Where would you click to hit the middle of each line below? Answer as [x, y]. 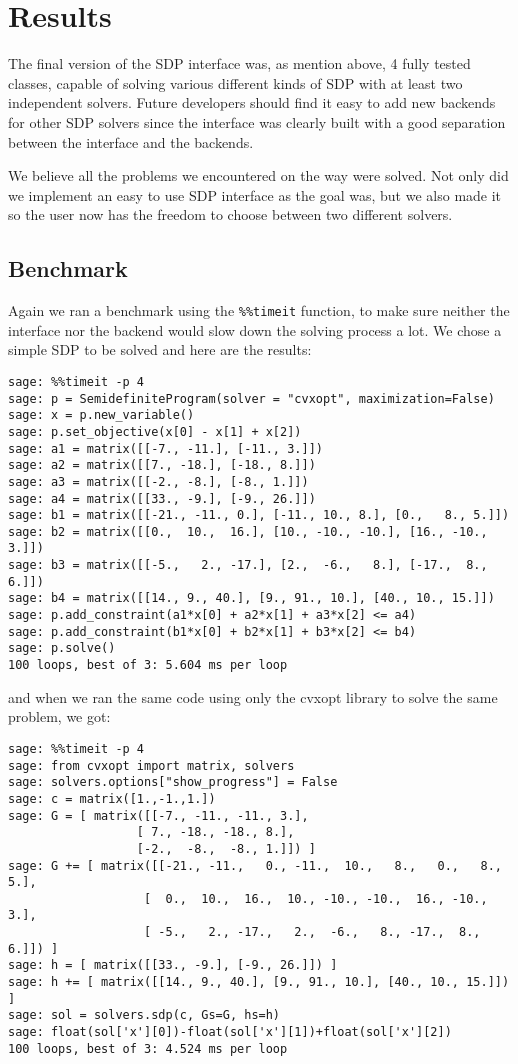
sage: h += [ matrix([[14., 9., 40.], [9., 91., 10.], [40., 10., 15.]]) [259, 982]
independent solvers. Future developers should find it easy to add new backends [252, 102]
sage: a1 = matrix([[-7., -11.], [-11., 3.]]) [165, 448]
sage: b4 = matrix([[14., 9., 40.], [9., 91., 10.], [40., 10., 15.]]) [251, 598]
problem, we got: [59, 716]
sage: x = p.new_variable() [101, 415]
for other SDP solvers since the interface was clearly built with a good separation [257, 121]
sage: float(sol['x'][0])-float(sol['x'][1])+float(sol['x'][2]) [230, 1032]
